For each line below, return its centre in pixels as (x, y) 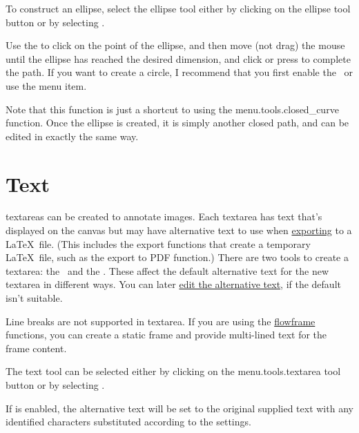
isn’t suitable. (34, 298)
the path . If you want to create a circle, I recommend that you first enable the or (179, 72)
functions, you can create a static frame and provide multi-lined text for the (166, 335)
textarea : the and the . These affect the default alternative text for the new (167, 270)
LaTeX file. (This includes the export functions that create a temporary (158, 243)
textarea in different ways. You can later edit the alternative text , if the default (173, 284)
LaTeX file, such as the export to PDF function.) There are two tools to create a (177, 257)
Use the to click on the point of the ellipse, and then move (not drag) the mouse (175, 45)
